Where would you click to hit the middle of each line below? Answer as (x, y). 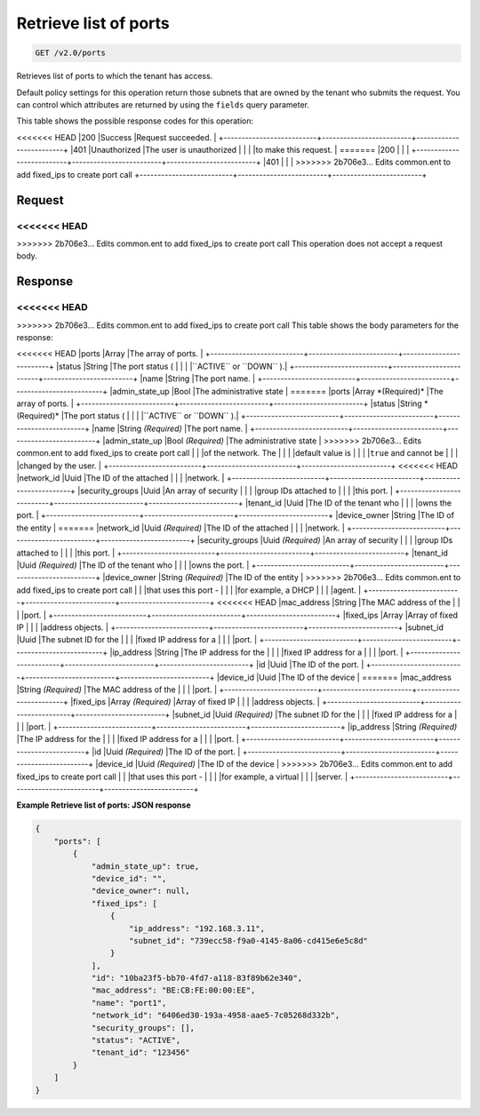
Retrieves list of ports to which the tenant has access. (115, 76)
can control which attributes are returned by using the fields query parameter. (163, 104)
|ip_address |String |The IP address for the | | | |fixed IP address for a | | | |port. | (256, 652)
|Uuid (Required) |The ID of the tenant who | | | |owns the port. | (133, 565)
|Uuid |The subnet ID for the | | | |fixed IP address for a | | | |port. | (137, 640)
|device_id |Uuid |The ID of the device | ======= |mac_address (334, 677)
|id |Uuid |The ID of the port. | (310, 665)
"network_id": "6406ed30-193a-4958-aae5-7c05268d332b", (216, 1016)
